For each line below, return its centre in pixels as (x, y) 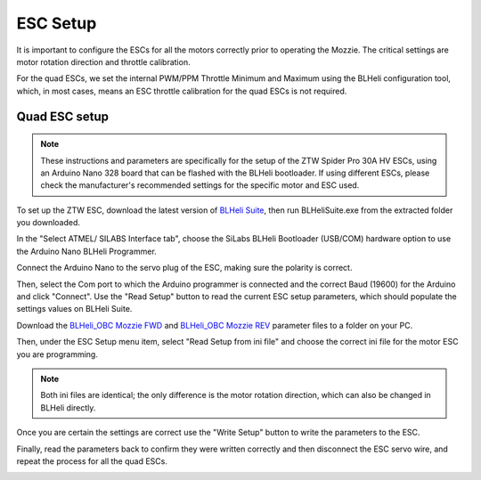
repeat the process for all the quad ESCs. (92, 461)
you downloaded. (48, 223)
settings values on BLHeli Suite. (74, 309)
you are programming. (57, 354)
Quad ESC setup (63, 116)
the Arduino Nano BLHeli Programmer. (87, 251)
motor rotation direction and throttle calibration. (103, 61)
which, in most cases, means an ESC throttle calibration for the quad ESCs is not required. (182, 91)
